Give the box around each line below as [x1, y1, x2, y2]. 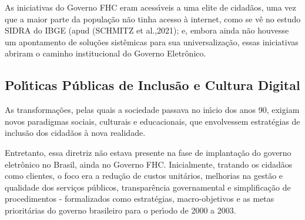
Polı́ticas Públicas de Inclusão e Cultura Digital [5, 76, 300, 94]
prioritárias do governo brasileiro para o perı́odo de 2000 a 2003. [5, 204, 236, 216]
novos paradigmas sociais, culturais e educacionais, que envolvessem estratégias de [5, 115, 300, 127]
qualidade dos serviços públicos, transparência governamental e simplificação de [5, 181, 291, 193]
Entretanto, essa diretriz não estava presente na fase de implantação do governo [5, 146, 291, 158]
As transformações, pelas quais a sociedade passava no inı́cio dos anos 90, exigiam [5, 104, 300, 116]
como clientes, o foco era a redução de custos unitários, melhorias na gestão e [5, 169, 283, 182]
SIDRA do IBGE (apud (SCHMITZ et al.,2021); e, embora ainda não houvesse [5, 24, 289, 36]
